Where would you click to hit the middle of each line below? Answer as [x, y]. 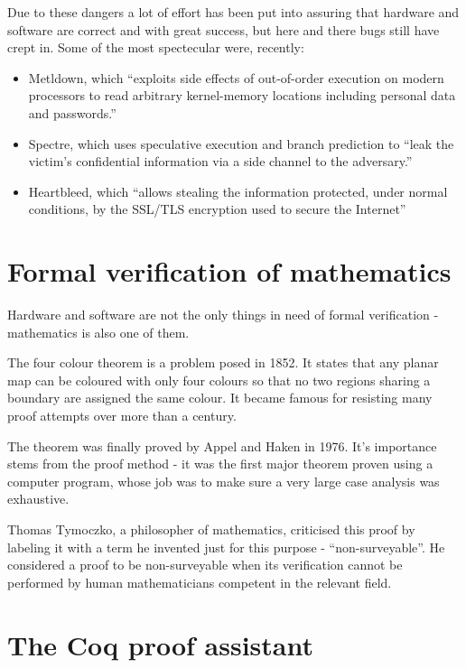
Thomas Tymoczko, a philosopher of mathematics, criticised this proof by [211, 529]
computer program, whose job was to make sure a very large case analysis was [224, 481]
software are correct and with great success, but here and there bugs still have [224, 29]
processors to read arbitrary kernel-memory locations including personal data [242, 95]
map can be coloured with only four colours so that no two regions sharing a [219, 380]
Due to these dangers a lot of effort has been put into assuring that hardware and [233, 12]
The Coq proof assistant [160, 644]
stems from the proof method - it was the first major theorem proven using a [220, 464]
